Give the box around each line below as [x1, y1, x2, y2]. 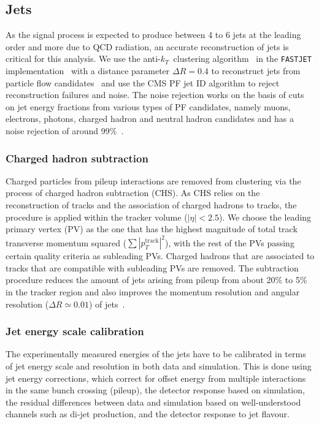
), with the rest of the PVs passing [164, 236, 294, 249]
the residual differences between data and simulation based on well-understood [6, 395, 301, 408]
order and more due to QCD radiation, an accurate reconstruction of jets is [6, 40, 289, 53]
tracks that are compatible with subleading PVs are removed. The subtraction [6, 261, 299, 274]
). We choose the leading [218, 210, 312, 223]
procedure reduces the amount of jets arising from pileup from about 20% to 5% [6, 273, 307, 286]
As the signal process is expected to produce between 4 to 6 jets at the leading [6, 28, 301, 41]
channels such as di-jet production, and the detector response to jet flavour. [6, 407, 290, 420]
